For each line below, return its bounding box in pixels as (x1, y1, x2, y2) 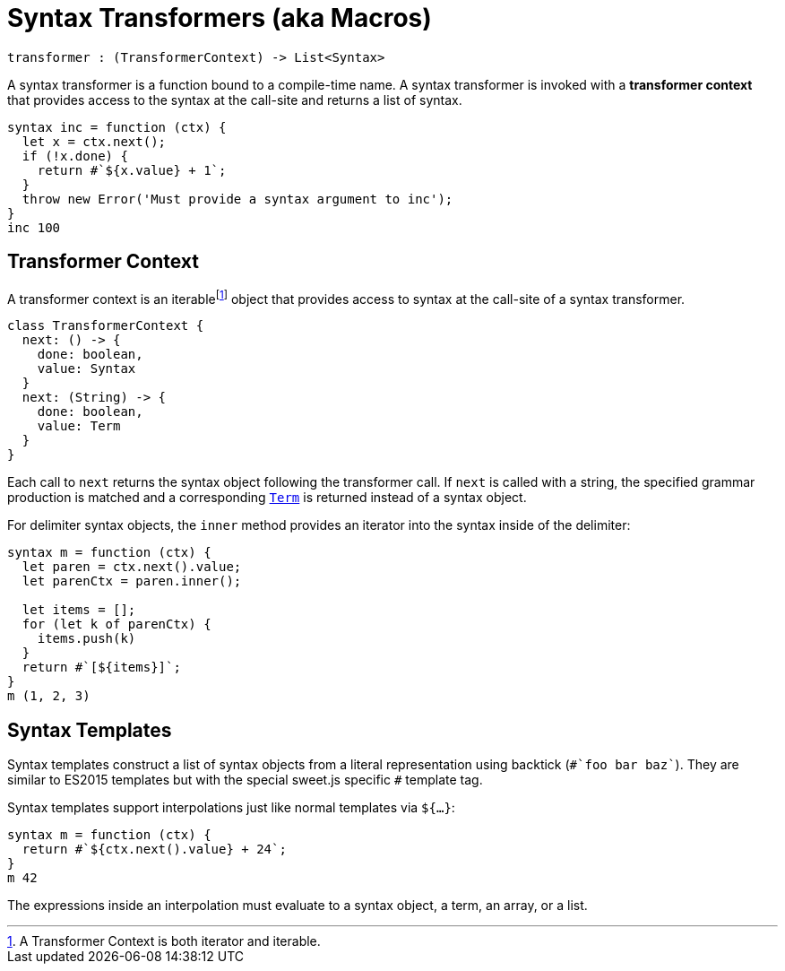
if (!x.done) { (22, 148, 128, 163)
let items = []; (22, 603, 136, 618)
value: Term (37, 419, 121, 434)
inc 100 (7, 220, 61, 235)
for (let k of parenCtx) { (22, 617, 211, 632)
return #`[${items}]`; (22, 660, 181, 675)
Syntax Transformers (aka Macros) (7, 3, 432, 33)
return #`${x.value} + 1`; (37, 162, 227, 178)
